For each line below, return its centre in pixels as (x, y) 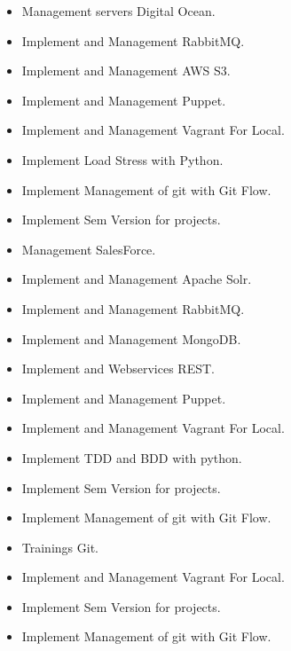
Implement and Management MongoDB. (131, 338)
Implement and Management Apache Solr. (137, 279)
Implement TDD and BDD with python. (132, 457)
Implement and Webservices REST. (118, 369)
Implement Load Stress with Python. (122, 159)
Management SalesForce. (89, 249)
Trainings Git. (60, 547)
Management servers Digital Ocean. (118, 11)
